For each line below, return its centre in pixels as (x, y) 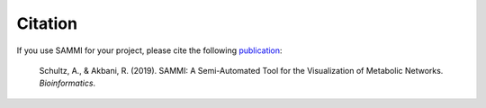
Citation (47, 23)
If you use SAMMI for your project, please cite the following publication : (149, 50)
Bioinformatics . (67, 83)
